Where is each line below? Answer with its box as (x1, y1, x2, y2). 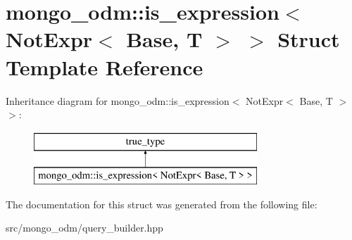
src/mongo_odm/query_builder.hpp (6, 220, 163, 235)
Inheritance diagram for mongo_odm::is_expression (6, 93, 230, 108)
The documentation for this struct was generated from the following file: (6, 196, 318, 211)
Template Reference (6, 52, 203, 81)
